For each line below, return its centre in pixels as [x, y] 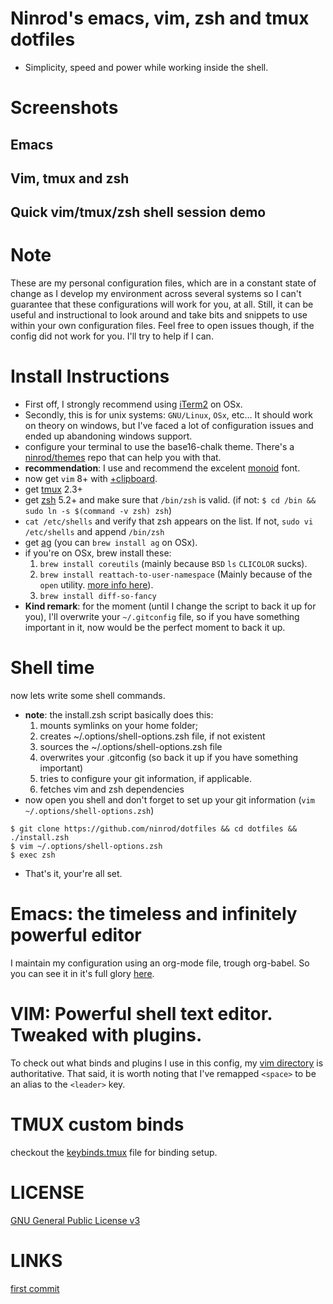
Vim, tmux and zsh [70, 178]
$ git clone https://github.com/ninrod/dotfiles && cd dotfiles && [154, 829]
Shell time [52, 668]
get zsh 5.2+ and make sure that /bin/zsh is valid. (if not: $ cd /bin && [170, 500]
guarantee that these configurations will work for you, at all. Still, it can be [162, 304]
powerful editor [76, 935]
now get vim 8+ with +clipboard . [91, 479]
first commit [35, 1288]
